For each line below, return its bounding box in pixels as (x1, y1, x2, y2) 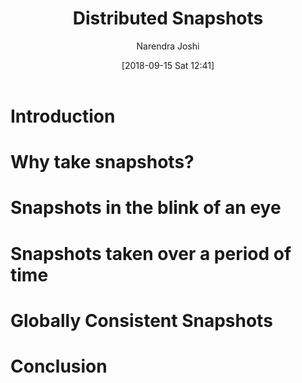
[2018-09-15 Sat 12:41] (121, 59, 215, 71)
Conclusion (10, 355, 108, 377)
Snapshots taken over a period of (10, 242, 292, 265)
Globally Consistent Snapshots (10, 309, 273, 332)
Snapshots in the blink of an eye (10, 197, 282, 219)
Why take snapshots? (10, 151, 195, 174)
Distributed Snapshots (72, 7, 264, 30)
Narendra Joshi (136, 40, 200, 52)
